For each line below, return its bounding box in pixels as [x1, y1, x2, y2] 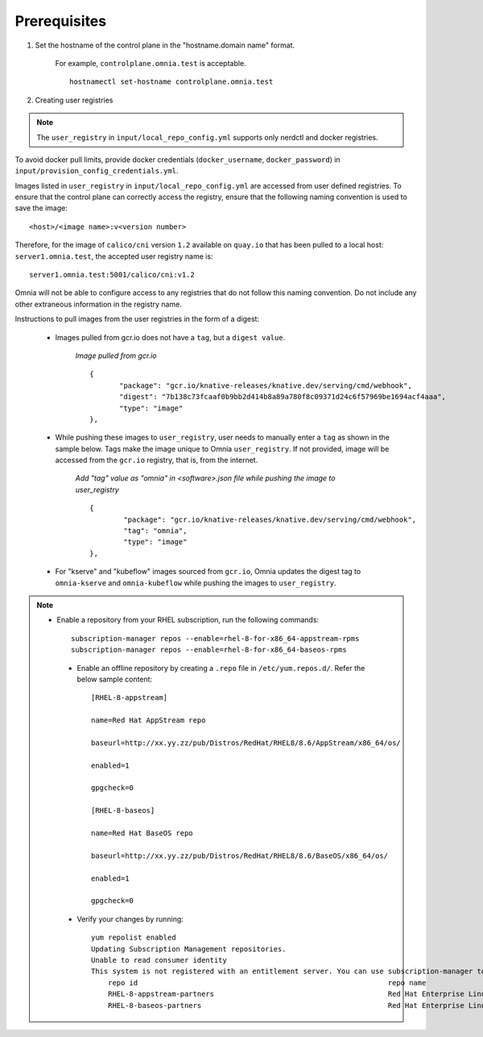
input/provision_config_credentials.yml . [14, 166, 179, 176]
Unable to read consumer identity [91, 956, 227, 964]
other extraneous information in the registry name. [14, 299, 183, 309]
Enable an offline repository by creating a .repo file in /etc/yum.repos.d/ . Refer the [76, 663, 365, 673]
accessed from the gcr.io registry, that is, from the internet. [55, 456, 258, 465]
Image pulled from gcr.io [75, 351, 157, 360]
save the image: [14, 203, 68, 213]
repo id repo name [107, 978, 427, 987]
